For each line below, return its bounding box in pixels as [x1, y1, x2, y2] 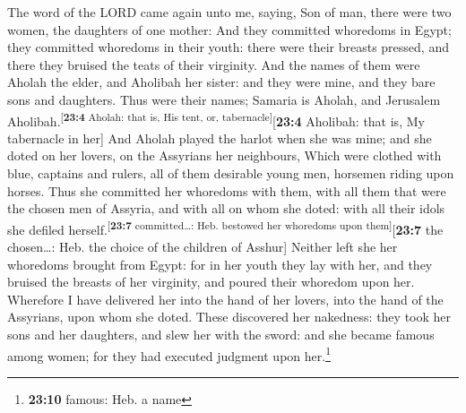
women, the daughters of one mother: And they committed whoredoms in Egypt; [7, 20, 452, 39]
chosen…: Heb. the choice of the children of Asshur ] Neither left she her [7, 237, 398, 256]
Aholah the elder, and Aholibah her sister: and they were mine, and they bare [7, 73, 436, 91]
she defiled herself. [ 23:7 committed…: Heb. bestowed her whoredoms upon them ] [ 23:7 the [7, 217, 444, 238]
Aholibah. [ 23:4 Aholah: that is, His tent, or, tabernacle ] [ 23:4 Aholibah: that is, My [7, 108, 425, 130]
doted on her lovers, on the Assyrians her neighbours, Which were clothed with [7, 146, 442, 165]
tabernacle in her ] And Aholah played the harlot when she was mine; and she [7, 128, 432, 147]
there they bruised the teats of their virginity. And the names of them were [7, 55, 420, 73]
